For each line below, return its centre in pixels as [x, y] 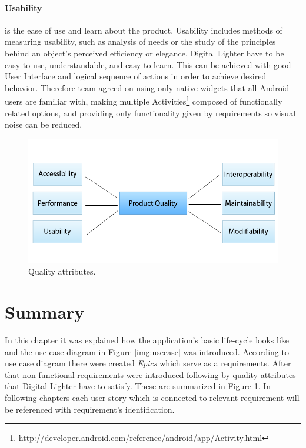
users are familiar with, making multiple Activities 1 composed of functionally [144, 101]
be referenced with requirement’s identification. [90, 409]
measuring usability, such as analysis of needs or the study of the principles [140, 41]
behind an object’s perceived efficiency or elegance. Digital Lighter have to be [144, 53]
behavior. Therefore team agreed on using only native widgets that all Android [147, 87]
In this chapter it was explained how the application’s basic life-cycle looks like [147, 340]
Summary [45, 312]
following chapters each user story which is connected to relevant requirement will [152, 398]
